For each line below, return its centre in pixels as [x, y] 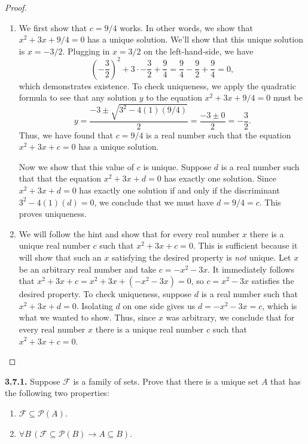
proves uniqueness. [53, 214]
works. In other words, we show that [186, 27]
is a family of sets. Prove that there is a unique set [166, 381]
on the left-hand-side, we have [199, 51]
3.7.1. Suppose [33, 381]
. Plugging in [86, 51]
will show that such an [60, 257]
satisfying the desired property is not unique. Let [201, 257]
